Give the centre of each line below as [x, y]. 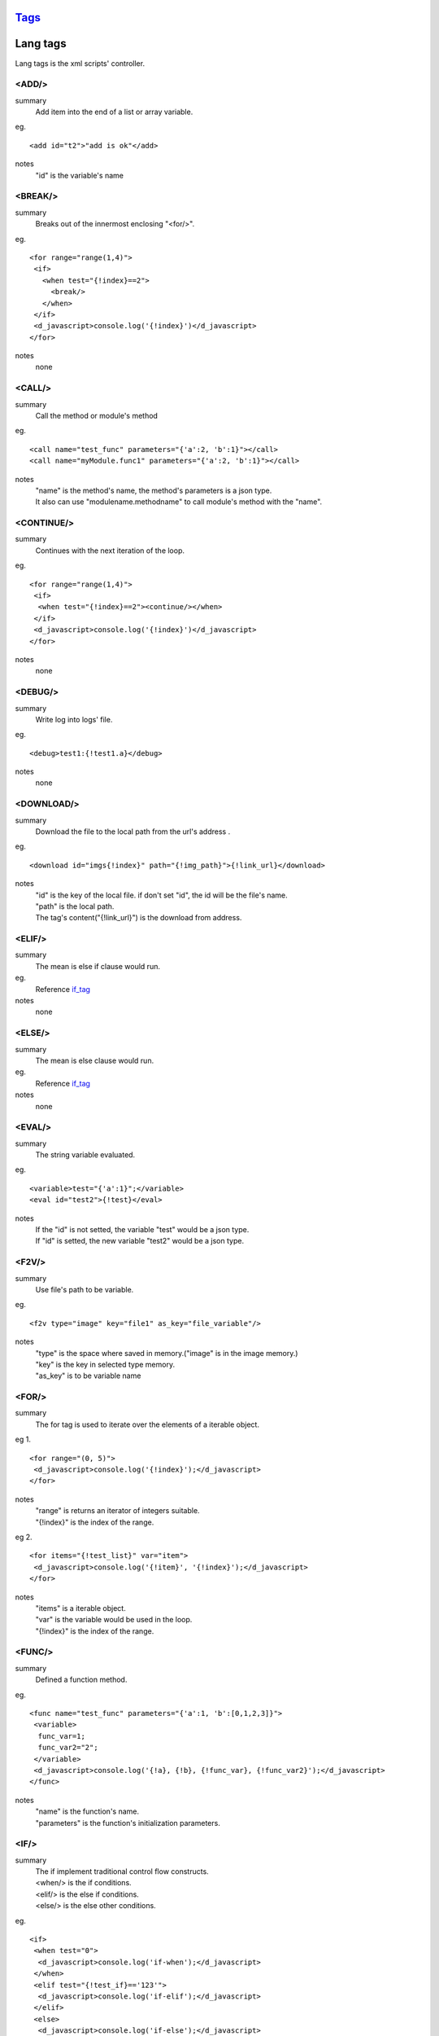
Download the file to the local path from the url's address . [133, 832]
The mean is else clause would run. [95, 1060]
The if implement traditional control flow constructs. [122, 1871]
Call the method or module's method [97, 415]
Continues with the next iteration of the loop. [110, 551]
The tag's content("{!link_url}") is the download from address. [139, 918]
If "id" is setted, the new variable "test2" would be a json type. [139, 1241]
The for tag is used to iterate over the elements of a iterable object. [148, 1424]
